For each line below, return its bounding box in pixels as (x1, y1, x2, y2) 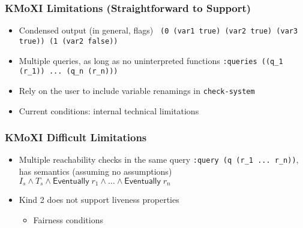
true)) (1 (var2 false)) (19, 37, 118, 45)
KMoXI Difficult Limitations (5, 130, 147, 145)
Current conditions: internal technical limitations (19, 104, 199, 117)
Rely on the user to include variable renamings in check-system (19, 84, 255, 96)
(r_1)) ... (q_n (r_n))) (19, 67, 118, 76)
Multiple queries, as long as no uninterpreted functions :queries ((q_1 (19, 54, 283, 66)
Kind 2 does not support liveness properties (19, 193, 179, 206)
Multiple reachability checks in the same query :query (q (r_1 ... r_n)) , (19, 153, 299, 166)
